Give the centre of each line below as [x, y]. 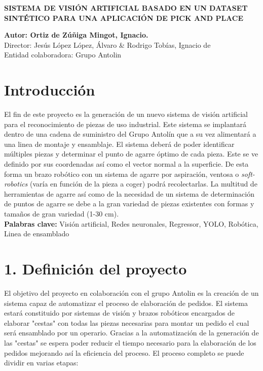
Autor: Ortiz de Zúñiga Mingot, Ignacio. [76, 35]
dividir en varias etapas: [41, 363]
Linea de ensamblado [37, 234]
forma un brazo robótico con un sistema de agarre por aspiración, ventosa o [122, 174]
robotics [16, 184]
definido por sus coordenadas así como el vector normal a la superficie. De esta [126, 164]
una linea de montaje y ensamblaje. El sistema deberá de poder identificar [119, 144]
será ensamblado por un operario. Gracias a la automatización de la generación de [131, 333]
